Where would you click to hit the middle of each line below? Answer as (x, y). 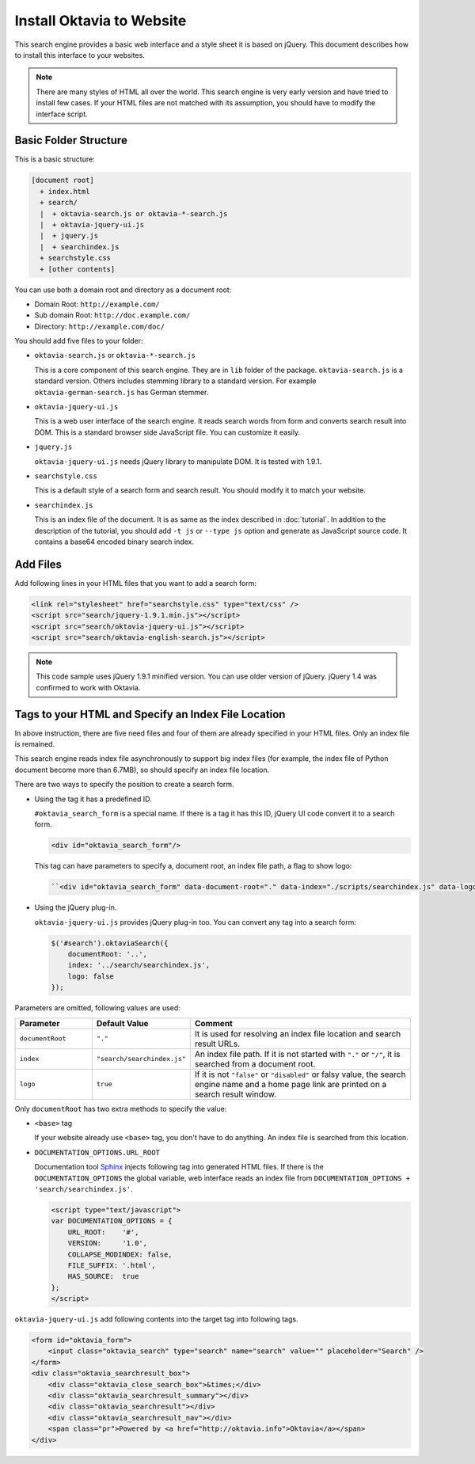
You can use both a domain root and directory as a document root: (123, 290)
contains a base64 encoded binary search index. (114, 542)
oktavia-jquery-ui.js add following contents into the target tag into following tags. (156, 1319)
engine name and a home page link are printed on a (291, 1084)
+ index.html (65, 191)
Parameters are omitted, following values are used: (98, 1008)
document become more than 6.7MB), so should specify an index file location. (142, 770)
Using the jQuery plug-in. (76, 907)
